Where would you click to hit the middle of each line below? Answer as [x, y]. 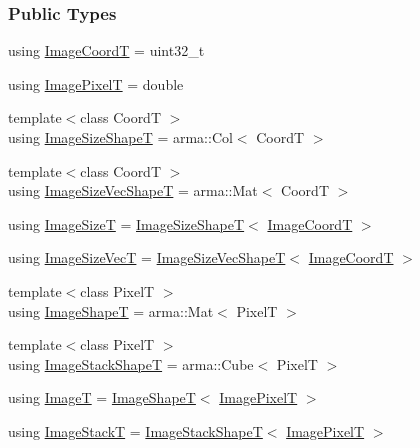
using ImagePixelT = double [96, 83]
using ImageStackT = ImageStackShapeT [135, 430]
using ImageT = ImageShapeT [102, 397]
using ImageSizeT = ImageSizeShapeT [126, 223]
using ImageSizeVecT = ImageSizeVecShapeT [147, 257]
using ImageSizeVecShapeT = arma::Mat [133, 190]
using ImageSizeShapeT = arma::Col [120, 137]
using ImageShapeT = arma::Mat [111, 310]
